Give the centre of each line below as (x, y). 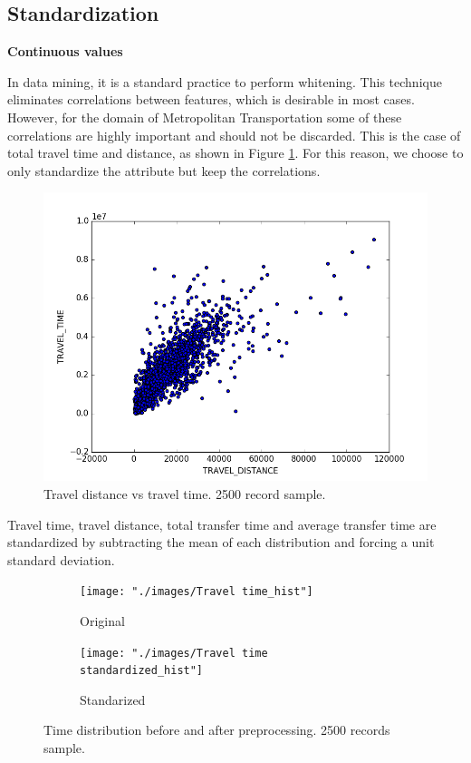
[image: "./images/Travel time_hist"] (197, 592)
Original (102, 620)
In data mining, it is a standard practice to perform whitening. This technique (225, 81)
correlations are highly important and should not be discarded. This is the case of (234, 135)
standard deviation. (61, 559)
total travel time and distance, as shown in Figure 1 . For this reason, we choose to (235, 153)
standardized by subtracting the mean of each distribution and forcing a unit (221, 542)
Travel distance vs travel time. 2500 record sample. (185, 493)
